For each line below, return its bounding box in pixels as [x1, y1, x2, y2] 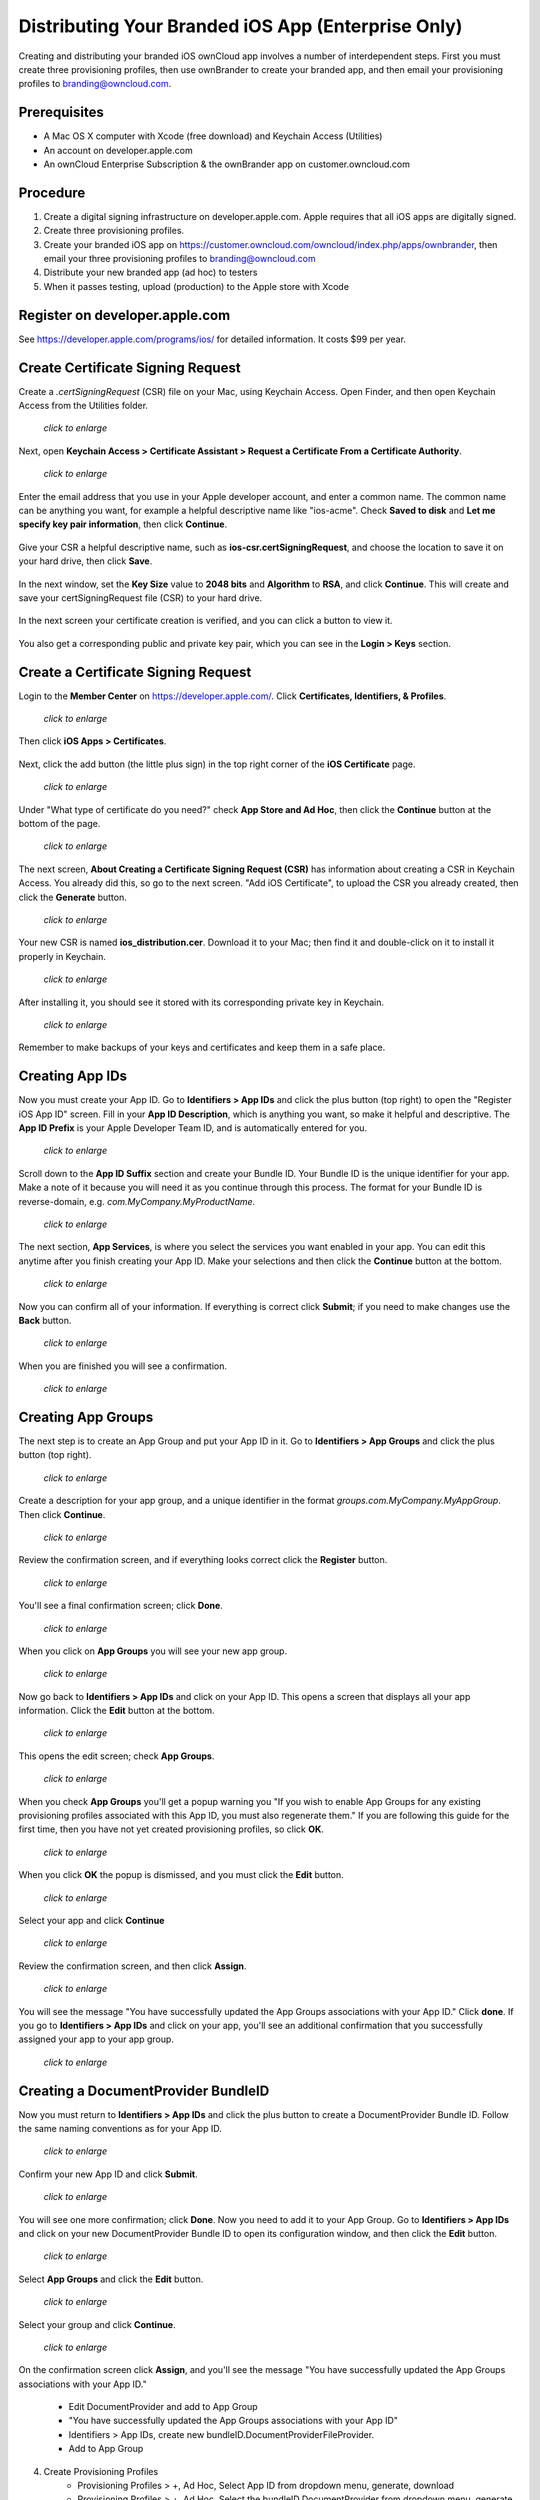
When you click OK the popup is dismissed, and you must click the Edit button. [18, 1869, 344, 1881]
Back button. [18, 1314, 72, 1326]
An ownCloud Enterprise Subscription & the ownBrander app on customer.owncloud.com [43, 158, 410, 170]
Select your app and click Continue [18, 1914, 165, 1926]
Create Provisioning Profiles [43, 2465, 159, 2477]
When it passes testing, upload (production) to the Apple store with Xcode [43, 280, 350, 292]
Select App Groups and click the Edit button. [18, 2273, 204, 2285]
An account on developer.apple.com [43, 144, 194, 156]
